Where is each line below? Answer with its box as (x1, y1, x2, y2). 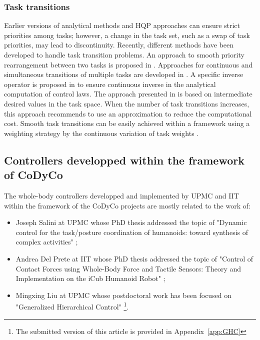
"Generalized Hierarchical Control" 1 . (15, 300, 129, 311)
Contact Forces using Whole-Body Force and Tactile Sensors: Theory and (15, 263, 241, 273)
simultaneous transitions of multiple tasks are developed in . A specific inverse (4, 69, 243, 79)
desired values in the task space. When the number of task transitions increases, (4, 98, 249, 108)
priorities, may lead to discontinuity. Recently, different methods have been (4, 39, 234, 50)
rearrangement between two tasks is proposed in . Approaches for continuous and (4, 59, 253, 69)
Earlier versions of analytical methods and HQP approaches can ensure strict (4, 20, 240, 30)
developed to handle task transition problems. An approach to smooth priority (4, 49, 244, 59)
